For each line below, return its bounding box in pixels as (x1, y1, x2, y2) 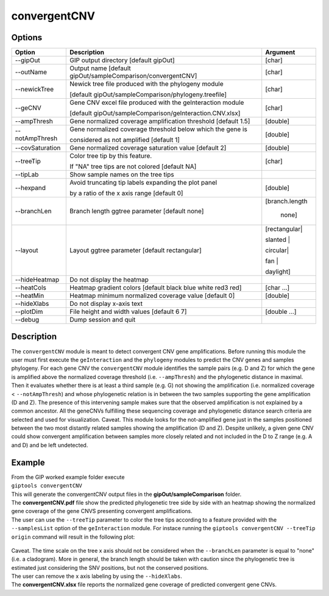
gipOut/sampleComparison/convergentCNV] (69, 72, 197, 80)
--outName (15, 68, 48, 76)
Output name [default (69, 64, 131, 73)
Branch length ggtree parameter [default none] (69, 207, 204, 216)
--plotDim (15, 308, 43, 316)
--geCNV (15, 104, 42, 112)
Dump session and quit (69, 316, 136, 324)
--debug (15, 316, 40, 324)
